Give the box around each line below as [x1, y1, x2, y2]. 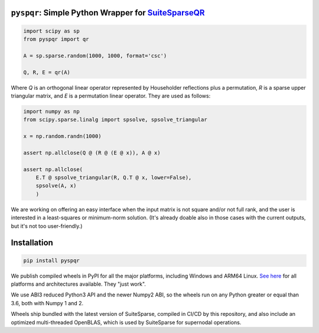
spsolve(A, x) [35, 182, 77, 189]
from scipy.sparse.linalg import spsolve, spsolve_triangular [23, 116, 207, 123]
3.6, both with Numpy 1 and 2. [11, 299, 84, 306]
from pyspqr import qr [23, 36, 89, 43]
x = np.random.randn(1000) [23, 133, 102, 140]
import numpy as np [23, 108, 80, 115]
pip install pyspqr [23, 257, 80, 264]
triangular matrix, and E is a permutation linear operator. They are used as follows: [11, 92, 211, 99]
